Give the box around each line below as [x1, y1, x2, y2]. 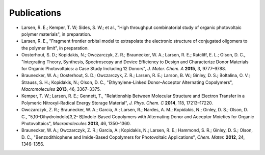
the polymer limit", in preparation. [21, 45, 89, 51]
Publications [9, 7, 61, 18]
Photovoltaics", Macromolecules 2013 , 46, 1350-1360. [21, 121, 131, 127]
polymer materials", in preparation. [21, 31, 92, 37]
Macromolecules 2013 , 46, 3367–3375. [21, 86, 101, 92]
